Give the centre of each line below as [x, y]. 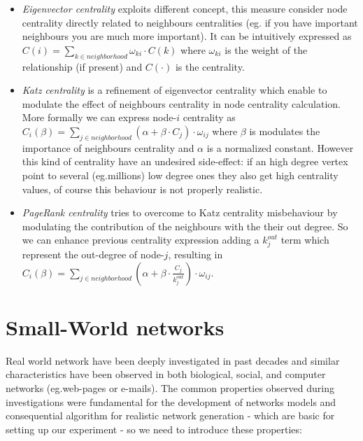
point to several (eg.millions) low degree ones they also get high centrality [180, 175]
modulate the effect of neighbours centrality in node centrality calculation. [181, 103]
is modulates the [285, 131]
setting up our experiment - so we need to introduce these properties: [154, 429]
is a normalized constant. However [280, 147]
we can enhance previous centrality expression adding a [141, 240]
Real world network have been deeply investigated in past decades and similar [173, 360]
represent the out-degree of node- [93, 254]
